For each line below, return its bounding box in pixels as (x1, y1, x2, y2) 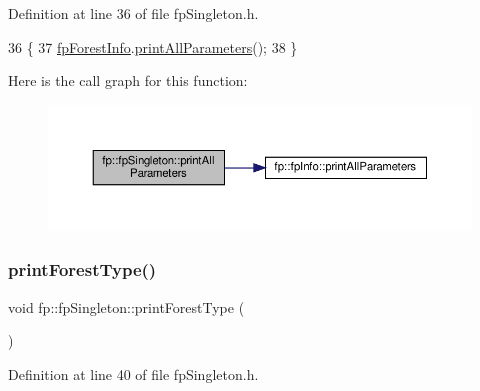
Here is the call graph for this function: (8, 70, 248, 91)
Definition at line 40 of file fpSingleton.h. (8, 363, 259, 384)
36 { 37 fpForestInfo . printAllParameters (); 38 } (8, 36, 298, 57)
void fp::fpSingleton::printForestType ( (8, 296, 245, 317)
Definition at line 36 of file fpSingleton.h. (8, 3, 259, 23)
